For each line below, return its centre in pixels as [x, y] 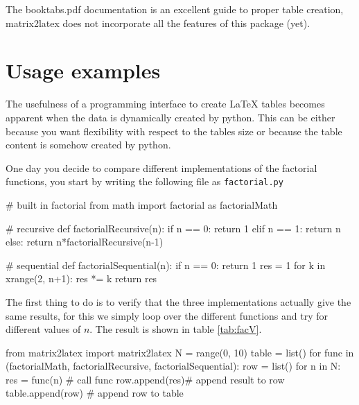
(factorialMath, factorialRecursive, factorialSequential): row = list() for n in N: [173, 366]
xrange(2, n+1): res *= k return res [81, 278]
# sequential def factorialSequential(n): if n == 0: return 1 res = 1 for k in [166, 265]
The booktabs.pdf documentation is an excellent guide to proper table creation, [175, 9]
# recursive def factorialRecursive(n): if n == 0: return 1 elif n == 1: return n [173, 228]
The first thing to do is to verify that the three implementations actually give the [178, 301]
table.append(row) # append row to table [95, 393]
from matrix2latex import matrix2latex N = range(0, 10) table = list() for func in [180, 352]
